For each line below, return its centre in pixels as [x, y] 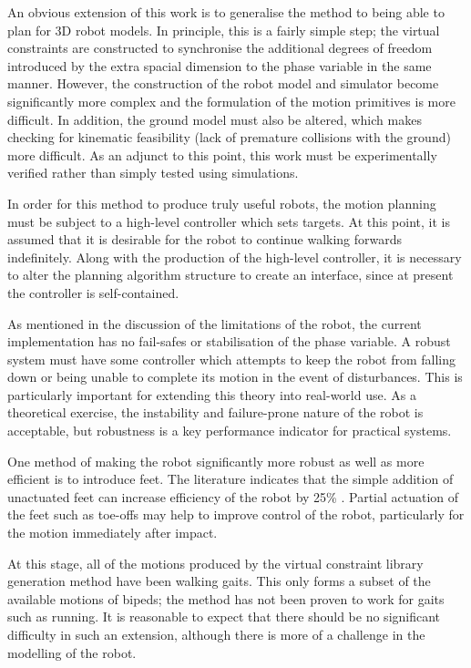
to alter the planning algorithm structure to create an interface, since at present [230, 275]
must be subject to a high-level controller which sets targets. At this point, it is [229, 221]
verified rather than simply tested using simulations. [153, 173]
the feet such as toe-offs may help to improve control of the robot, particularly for [236, 514]
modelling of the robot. [72, 652]
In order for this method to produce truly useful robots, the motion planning [222, 203]
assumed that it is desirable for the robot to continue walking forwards [205, 239]
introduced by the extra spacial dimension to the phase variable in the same [220, 65]
